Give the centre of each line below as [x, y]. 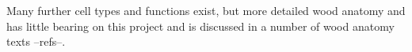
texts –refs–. [36, 41]
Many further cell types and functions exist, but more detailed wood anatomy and [206, 10]
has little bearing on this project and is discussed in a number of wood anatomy [200, 26]
